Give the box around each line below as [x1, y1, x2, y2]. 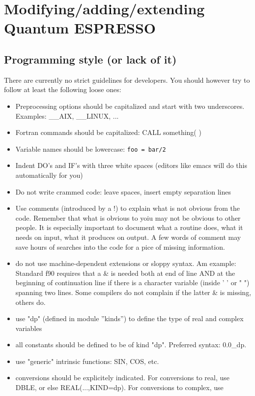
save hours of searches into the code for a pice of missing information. [15, 241, 225, 252]
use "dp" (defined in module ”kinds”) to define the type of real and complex [15, 313, 244, 324]
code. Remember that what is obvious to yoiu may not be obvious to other [15, 212, 241, 223]
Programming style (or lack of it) [4, 51, 177, 66]
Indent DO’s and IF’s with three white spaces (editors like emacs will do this [15, 160, 247, 170]
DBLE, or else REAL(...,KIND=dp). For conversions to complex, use [15, 382, 224, 393]
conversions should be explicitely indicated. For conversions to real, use [15, 372, 229, 383]
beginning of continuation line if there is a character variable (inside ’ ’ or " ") [15, 277, 250, 288]
